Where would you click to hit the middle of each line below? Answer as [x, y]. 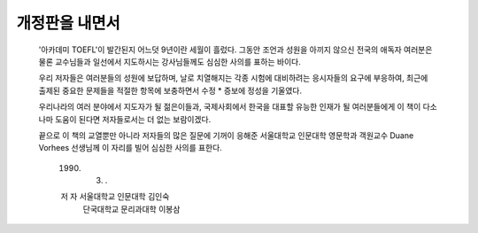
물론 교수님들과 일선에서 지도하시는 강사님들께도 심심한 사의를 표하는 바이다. [170, 61]
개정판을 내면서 [68, 23]
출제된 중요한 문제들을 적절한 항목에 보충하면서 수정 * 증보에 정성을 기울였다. [170, 90]
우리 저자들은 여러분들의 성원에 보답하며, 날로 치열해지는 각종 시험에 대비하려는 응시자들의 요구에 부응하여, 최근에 [233, 78]
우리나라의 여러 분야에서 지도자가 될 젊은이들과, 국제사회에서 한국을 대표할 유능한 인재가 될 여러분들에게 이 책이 [230, 107]
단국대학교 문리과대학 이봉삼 [131, 209]
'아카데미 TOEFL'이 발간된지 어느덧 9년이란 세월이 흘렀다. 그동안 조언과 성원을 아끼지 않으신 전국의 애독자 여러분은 [235, 50]
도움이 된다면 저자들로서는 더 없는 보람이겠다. [133, 119]
